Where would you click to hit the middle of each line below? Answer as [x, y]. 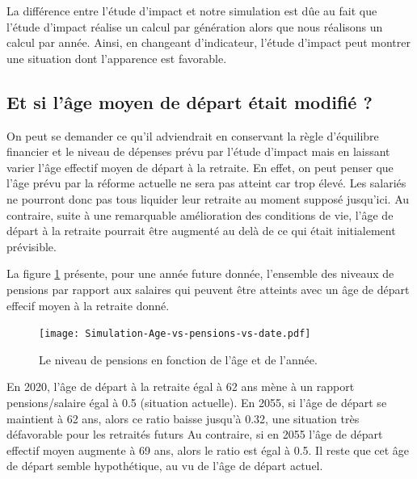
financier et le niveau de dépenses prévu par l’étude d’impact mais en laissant [198, 151]
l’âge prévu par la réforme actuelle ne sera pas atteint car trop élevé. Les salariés [206, 183]
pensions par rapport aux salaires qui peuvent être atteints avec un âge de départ [208, 289]
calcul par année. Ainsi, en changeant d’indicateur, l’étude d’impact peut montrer [208, 42]
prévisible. [32, 246]
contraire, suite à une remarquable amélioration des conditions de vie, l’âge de [200, 214]
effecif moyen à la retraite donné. [88, 305]
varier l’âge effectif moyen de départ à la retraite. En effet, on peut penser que [200, 167]
